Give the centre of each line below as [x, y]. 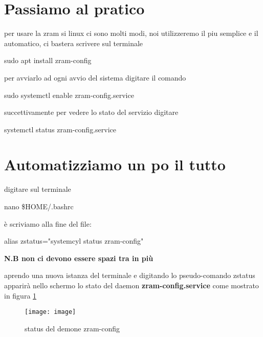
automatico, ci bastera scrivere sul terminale [74, 43]
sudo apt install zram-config [48, 60]
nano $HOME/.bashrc [39, 206]
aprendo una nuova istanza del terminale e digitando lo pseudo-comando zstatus [130, 275]
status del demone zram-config [72, 328]
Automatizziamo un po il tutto [115, 164]
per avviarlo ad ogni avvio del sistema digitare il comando [95, 77]
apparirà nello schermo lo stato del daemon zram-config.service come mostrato [131, 285]
